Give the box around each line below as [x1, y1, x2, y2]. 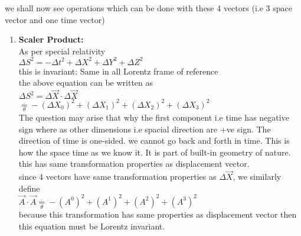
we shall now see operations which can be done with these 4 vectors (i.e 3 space [5, 2, 292, 14]
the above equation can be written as [18, 76, 153, 89]
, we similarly [233, 170, 282, 183]
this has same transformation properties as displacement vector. [18, 157, 250, 170]
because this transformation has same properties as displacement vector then [18, 208, 297, 221]
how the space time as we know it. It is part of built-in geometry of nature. [18, 146, 291, 158]
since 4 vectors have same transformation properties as [18, 170, 217, 183]
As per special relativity [18, 44, 106, 57]
